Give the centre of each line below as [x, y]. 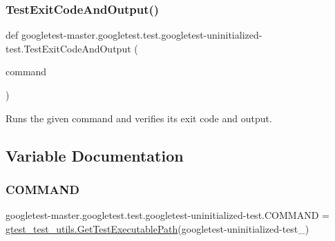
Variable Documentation [95, 155]
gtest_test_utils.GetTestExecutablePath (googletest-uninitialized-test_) [157, 228]
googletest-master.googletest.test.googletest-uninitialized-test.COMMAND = [167, 215]
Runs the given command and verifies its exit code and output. [139, 118]
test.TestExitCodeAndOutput [68, 48]
